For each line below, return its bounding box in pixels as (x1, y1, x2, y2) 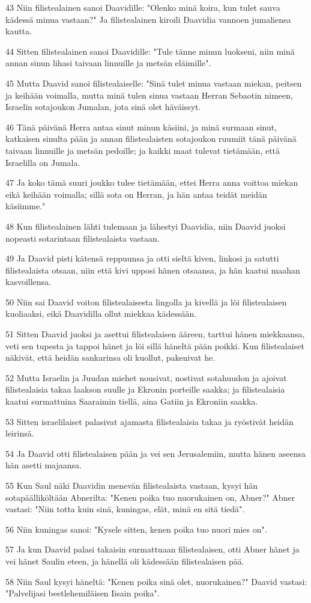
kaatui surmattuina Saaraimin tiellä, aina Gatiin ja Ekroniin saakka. (5, 395, 258, 408)
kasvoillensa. (5, 275, 51, 288)
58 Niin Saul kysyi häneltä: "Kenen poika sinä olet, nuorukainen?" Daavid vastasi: (5, 575, 307, 587)
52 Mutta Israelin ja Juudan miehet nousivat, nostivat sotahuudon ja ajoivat (5, 371, 287, 384)
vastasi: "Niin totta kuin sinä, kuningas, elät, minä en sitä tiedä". (5, 503, 245, 515)
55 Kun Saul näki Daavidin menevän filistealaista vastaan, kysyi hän (5, 479, 258, 491)
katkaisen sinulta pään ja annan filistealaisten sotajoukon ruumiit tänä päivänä (5, 132, 297, 145)
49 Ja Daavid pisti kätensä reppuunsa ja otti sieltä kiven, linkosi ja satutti (5, 252, 279, 265)
